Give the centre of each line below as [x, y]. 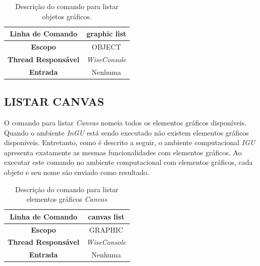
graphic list [107, 34]
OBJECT [106, 47]
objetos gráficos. [67, 16]
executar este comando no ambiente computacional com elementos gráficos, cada [128, 162]
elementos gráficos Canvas [67, 199]
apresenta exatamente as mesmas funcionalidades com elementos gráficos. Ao [123, 152]
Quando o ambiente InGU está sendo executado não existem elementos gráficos [126, 132]
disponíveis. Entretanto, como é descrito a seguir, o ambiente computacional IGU [130, 142]
